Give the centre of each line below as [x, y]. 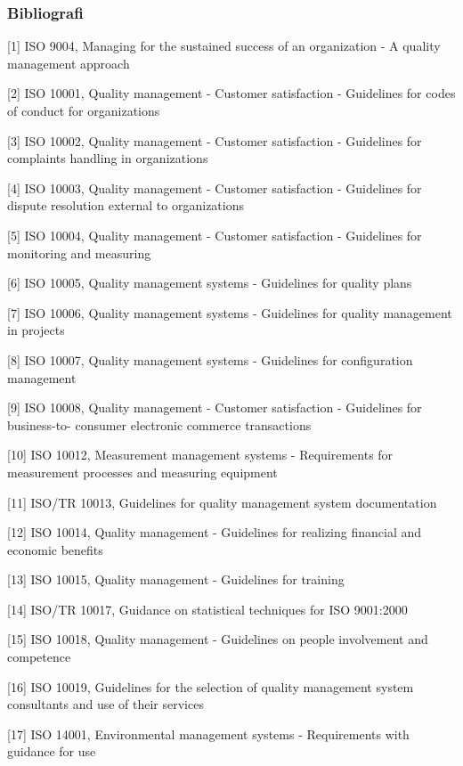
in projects [36, 330]
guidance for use [52, 751]
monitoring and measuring [79, 253]
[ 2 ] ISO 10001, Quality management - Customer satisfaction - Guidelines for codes [231, 93]
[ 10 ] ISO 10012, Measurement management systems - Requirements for [200, 455]
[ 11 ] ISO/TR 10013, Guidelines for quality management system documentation [222, 502]
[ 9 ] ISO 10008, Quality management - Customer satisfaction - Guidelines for [215, 407]
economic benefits [55, 549]
